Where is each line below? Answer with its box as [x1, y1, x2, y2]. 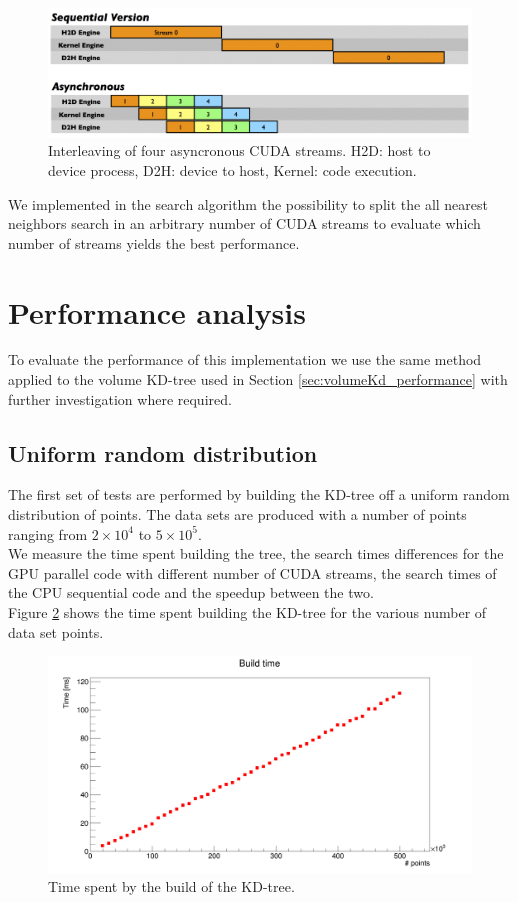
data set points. [8, 621, 104, 642]
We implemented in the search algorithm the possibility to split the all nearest [8, 193, 488, 214]
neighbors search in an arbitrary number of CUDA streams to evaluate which [8, 213, 481, 234]
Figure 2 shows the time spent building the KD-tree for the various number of [8, 602, 487, 622]
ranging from [8, 523, 88, 544]
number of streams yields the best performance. [8, 232, 300, 253]
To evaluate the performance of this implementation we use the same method [8, 349, 482, 370]
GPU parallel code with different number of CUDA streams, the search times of [8, 562, 497, 583]
